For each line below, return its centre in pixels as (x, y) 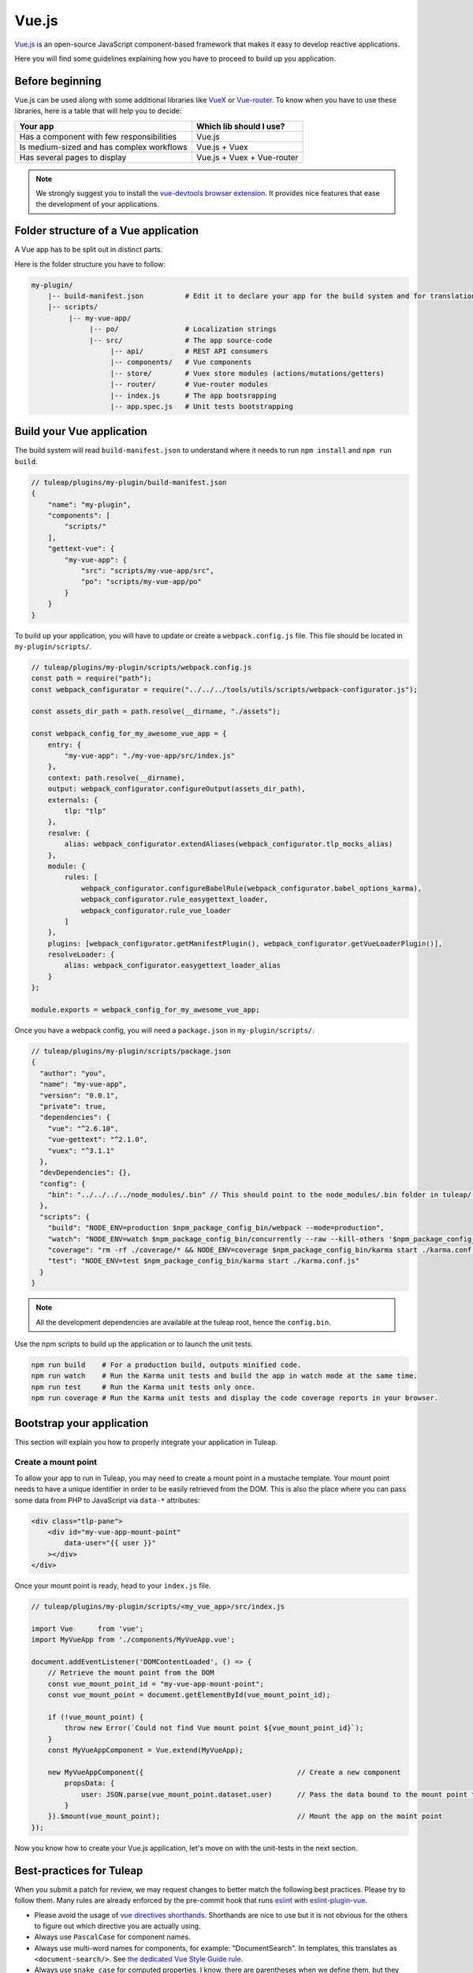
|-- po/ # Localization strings (183, 329)
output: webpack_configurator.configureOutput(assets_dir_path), (177, 789)
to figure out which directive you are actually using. (117, 1926)
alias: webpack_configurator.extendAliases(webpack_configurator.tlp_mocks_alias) (229, 844)
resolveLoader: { (81, 955)
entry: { (65, 745)
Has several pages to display (73, 157)
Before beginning (58, 81)
